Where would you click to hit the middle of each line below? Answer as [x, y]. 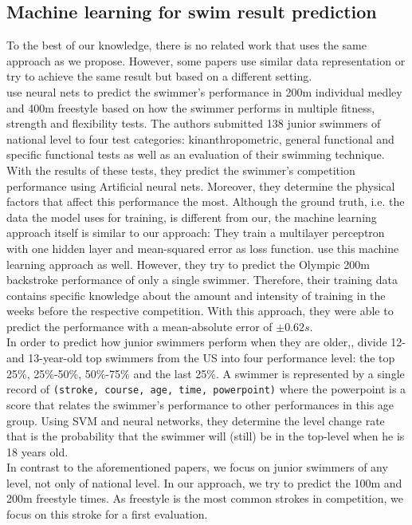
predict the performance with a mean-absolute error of [139, 326]
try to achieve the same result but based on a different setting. [159, 76]
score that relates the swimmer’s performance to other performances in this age [200, 404]
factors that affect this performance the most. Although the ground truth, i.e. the [206, 201]
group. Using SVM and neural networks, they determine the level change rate [196, 420]
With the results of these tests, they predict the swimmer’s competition [181, 170]
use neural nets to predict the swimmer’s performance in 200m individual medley [204, 91]
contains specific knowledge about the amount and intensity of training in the [196, 295]
